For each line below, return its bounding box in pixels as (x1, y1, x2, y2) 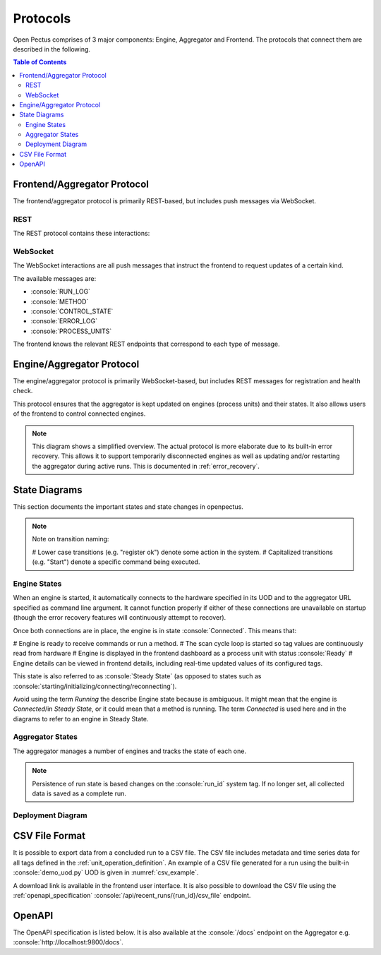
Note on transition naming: (32, 535, 109, 543)
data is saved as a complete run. (32, 789, 127, 798)
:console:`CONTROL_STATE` (30, 307, 114, 316)
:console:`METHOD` (30, 297, 89, 306)
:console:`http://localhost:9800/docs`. (13, 938, 123, 947)
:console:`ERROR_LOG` (30, 317, 98, 325)
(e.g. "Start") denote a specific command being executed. (32, 558, 200, 566)
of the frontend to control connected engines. (13, 409, 146, 418)
